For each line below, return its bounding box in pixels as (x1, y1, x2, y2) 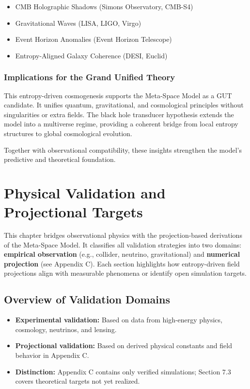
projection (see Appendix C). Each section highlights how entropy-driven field (4, 258, 240, 268)
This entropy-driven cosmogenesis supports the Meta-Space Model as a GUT (4, 90, 232, 100)
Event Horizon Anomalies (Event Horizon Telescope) (15, 34, 172, 44)
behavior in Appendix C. (15, 350, 89, 360)
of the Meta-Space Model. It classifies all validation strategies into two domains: (4, 239, 242, 249)
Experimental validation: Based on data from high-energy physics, (15, 315, 222, 325)
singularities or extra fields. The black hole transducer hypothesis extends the (4, 109, 234, 119)
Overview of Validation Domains (4, 292, 170, 307)
